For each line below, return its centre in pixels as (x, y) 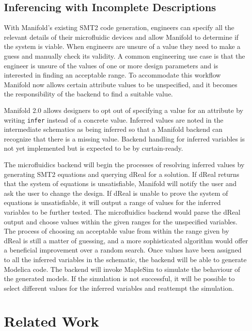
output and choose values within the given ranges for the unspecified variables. (121, 221)
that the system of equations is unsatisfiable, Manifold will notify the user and (120, 183)
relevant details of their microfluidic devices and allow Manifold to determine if (121, 37)
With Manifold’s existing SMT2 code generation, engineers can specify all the (119, 27)
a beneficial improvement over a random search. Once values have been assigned (123, 250)
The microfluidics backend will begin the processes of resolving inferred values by (124, 164)
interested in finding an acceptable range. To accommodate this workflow (112, 75)
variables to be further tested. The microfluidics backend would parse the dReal (122, 212)
